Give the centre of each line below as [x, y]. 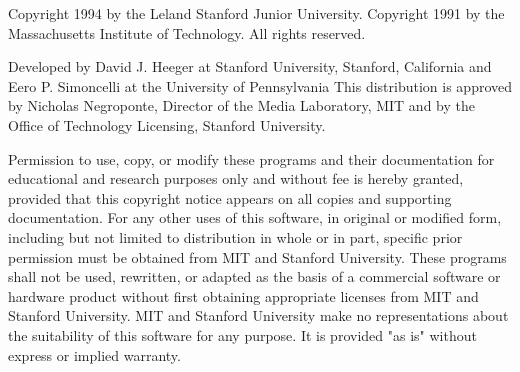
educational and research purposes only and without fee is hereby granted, [236, 178]
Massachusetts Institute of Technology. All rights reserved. [187, 32]
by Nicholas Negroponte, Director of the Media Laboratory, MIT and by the [241, 105]
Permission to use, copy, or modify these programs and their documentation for [251, 158]
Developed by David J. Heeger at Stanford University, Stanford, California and [250, 66]
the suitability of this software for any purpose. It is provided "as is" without [242, 334]
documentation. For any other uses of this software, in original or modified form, [255, 217]
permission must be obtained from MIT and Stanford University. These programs [257, 256]
